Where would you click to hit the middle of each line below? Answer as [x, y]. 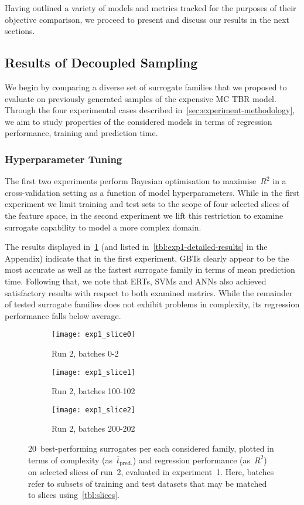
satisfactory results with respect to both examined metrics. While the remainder [149, 292]
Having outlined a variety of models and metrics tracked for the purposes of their [151, 8]
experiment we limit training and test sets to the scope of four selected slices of [147, 204]
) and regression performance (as [191, 460]
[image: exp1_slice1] [94, 372]
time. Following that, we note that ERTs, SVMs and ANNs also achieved [136, 281]
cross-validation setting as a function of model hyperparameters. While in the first [152, 192]
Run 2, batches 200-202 [93, 428]
